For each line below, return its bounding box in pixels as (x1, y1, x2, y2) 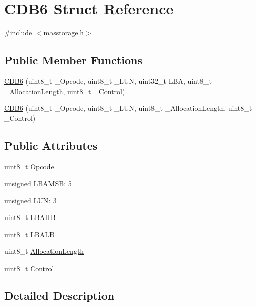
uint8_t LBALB (4, 229, 55, 239)
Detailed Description (4, 288, 115, 303)
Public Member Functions (4, 52, 142, 68)
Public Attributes (4, 137, 98, 153)
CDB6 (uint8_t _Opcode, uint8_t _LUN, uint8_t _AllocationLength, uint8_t (4, 103, 252, 113)
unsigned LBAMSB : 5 (4, 178, 72, 189)
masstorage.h (43, 27, 84, 38)
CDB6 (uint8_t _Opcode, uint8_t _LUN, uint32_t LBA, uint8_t (4, 75, 212, 86)
